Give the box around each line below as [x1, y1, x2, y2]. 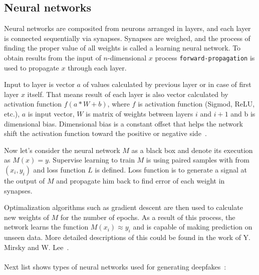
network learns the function [4, 221, 89, 232]
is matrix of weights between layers [86, 108, 193, 119]
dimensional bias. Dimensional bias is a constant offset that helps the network [4, 118, 243, 128]
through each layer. [68, 62, 127, 72]
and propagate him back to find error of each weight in [56, 175, 225, 185]
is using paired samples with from [146, 154, 249, 165]
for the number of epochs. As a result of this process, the [60, 211, 235, 222]
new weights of [4, 211, 49, 222]
